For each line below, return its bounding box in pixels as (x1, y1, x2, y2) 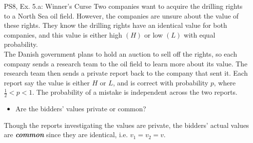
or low (144, 29, 163, 40)
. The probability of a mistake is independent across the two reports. (32, 87, 237, 97)
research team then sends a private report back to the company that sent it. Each (4, 68, 248, 78)
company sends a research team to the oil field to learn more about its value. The (4, 58, 248, 68)
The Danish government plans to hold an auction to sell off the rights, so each (4, 48, 237, 59)
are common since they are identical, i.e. (4, 129, 128, 140)
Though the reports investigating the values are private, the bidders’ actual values (4, 120, 249, 130)
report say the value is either (4, 77, 90, 87)
